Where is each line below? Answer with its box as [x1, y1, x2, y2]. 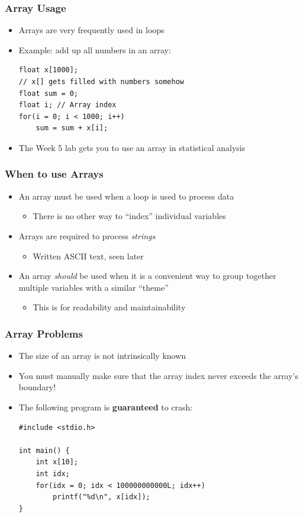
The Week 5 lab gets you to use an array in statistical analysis [18, 141, 246, 153]
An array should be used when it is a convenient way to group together [18, 269, 276, 282]
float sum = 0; [18, 89, 79, 98]
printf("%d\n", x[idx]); [53, 493, 150, 502]
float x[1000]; [18, 66, 79, 75]
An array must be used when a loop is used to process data [18, 190, 234, 202]
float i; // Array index [18, 101, 117, 110]
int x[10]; [36, 458, 79, 467]
